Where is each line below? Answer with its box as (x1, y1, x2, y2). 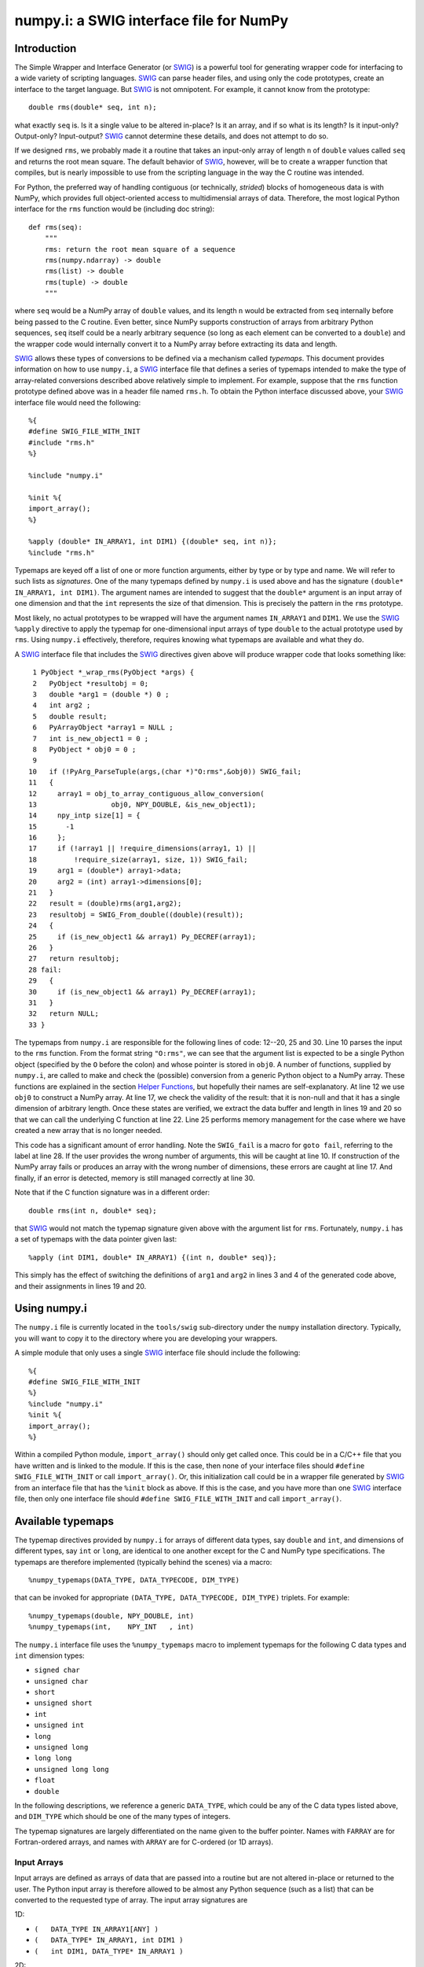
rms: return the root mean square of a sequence (44, 245, 236, 253)
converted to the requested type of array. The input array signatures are (14, 1895, 248, 1905)
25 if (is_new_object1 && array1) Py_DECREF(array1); (28, 932, 257, 941)
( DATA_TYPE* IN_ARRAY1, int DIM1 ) (34, 1936, 184, 1945)
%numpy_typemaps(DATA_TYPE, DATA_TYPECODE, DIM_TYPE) (28, 1575, 239, 1585)
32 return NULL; (28, 1009, 100, 1018)
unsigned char (34, 1677, 89, 1685)
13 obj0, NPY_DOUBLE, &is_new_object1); (28, 799, 257, 809)
